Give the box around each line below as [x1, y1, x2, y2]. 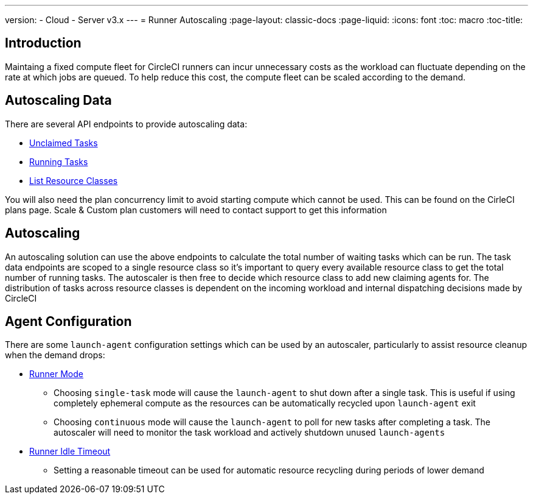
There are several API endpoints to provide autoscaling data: [5, 118, 248, 129]
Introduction [5, 35, 82, 51]
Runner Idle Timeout [29, 446, 111, 457]
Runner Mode [29, 369, 83, 380]
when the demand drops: [5, 350, 105, 361]
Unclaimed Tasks [29, 137, 98, 148]
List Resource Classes [29, 175, 118, 186]
